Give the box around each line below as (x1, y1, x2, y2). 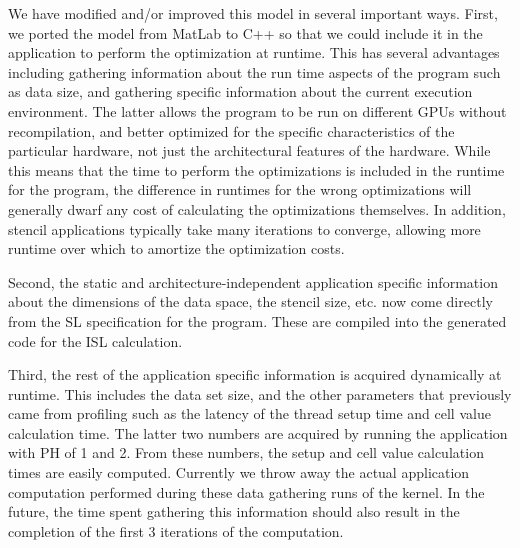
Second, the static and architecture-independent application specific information (8, 271, 498, 292)
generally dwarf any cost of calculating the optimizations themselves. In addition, (8, 198, 506, 219)
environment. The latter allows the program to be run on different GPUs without (8, 100, 507, 121)
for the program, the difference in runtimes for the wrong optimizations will (8, 179, 472, 200)
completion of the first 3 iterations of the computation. (8, 520, 344, 541)
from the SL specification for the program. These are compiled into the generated (8, 310, 507, 331)
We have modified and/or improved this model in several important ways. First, (8, 3, 498, 23)
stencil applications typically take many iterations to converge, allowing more (8, 218, 481, 239)
